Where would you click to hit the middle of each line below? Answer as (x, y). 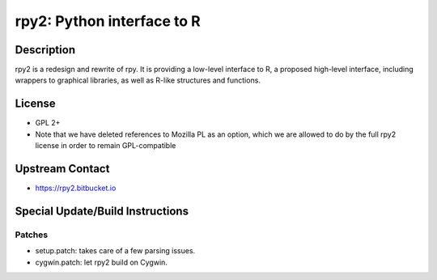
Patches (32, 235)
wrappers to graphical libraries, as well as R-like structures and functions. (138, 80)
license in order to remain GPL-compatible (106, 146)
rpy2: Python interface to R (108, 21)
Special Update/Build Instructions (102, 211)
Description (45, 50)
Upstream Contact (62, 169)
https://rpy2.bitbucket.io (76, 188)
